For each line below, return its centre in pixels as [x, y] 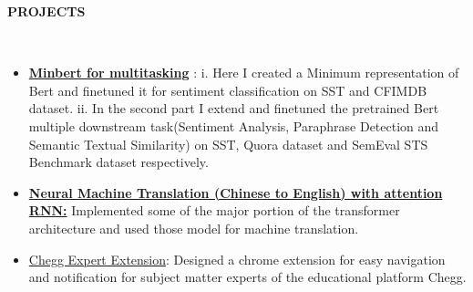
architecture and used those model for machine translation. [194, 228]
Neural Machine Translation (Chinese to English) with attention [236, 192]
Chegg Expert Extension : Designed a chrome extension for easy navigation [237, 259]
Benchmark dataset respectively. [118, 162]
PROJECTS [46, 11]
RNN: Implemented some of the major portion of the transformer [214, 210]
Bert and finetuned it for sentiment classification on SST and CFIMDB [228, 90]
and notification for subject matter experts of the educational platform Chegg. [247, 277]
